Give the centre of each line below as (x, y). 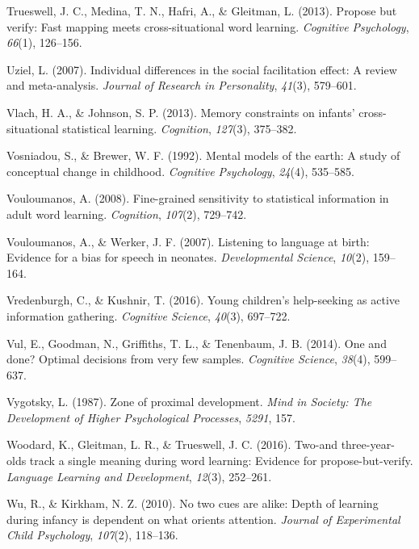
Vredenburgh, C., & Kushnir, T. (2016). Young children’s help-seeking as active (203, 300)
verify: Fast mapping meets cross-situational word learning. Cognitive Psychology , (208, 26)
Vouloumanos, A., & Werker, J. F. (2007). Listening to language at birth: (188, 241)
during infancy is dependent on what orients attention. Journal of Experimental (203, 519)
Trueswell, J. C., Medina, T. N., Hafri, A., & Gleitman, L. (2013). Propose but (202, 10)
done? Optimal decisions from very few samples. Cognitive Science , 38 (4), (189, 359)
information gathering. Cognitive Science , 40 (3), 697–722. (149, 315)
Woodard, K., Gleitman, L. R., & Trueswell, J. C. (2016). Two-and (172, 444)
